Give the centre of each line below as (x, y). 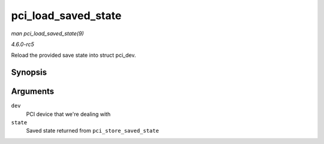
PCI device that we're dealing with (68, 114)
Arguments (33, 92)
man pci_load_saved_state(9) (47, 33)
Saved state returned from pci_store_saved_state (92, 131)
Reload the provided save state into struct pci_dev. (73, 55)
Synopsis (29, 73)
